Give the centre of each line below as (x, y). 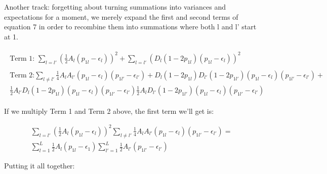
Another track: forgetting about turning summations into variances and (115, 7)
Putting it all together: (39, 166)
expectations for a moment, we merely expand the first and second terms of (121, 16)
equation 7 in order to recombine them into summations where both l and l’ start (130, 27)
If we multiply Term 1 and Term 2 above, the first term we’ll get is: (109, 111)
